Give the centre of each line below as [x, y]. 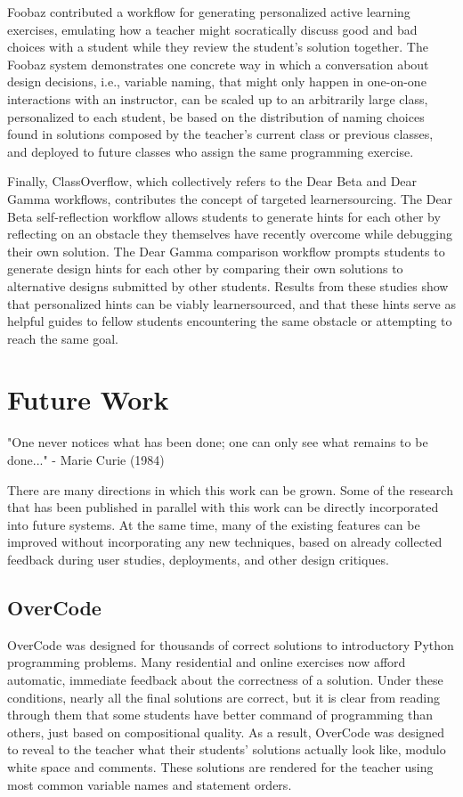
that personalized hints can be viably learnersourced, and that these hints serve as [231, 303]
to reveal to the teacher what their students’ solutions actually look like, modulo [227, 749]
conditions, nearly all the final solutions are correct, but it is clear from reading [223, 697]
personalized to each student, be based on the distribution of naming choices [216, 116]
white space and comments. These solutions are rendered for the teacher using [220, 766]
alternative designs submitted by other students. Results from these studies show [228, 285]
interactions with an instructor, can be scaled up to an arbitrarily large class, [218, 98]
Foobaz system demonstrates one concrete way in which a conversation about [218, 64]
